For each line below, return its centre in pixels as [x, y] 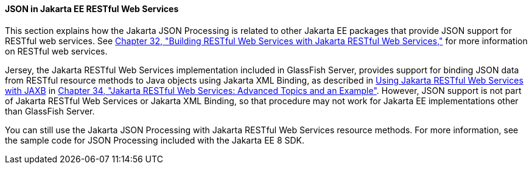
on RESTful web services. [56, 51]
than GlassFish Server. [50, 111]
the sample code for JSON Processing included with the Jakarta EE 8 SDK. [155, 140]
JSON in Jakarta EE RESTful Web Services [92, 9]
